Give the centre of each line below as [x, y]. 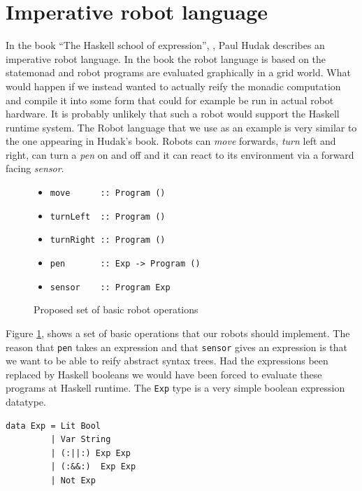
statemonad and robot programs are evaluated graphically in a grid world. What [178, 72]
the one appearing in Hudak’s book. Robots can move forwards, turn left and [171, 141]
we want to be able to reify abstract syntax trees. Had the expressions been [167, 361]
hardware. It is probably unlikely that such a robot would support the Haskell [173, 114]
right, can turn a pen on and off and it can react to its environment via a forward [180, 154]
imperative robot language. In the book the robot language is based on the [166, 58]
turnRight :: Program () [108, 240]
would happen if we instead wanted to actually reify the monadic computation [173, 86]
